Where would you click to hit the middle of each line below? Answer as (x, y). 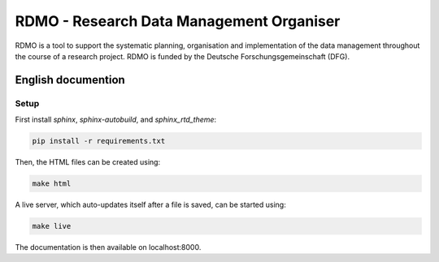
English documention (70, 80)
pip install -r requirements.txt (99, 141)
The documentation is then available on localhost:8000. (108, 247)
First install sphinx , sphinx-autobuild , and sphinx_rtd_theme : (116, 120)
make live (52, 226)
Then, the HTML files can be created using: (88, 162)
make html (52, 184)
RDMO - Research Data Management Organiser (178, 21)
